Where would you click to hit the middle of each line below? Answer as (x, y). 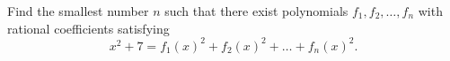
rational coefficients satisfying (88, 28)
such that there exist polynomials (256, 11)
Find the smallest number (78, 11)
